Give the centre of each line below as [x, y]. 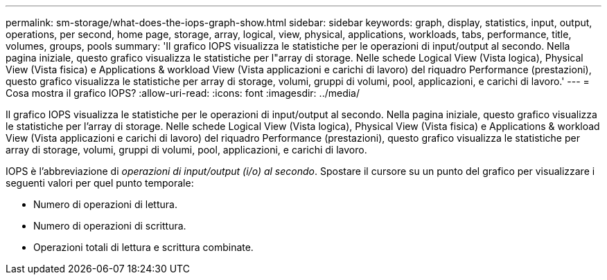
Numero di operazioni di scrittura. [110, 226]
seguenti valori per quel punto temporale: [100, 183]
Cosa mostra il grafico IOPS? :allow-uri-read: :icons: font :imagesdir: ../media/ [183, 93]
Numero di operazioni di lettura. [105, 204]
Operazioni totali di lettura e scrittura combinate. [143, 247]
